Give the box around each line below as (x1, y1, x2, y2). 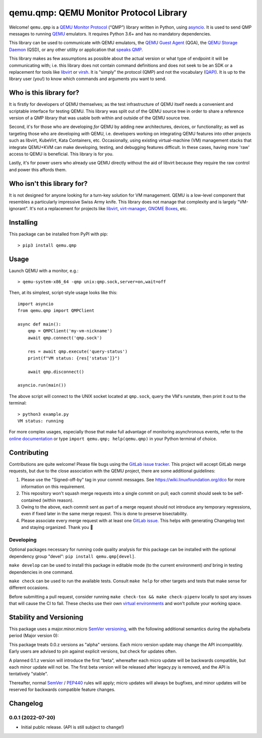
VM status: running (17, 418, 64, 424)
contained (21, 497, 41, 503)
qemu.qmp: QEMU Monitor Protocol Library (9, 7, 188, 18)
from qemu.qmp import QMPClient (17, 308, 95, 313)
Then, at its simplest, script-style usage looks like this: (9, 290, 117, 295)
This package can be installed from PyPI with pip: (9, 231, 108, 237)
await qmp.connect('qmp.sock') (27, 335, 102, 341)
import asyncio (17, 301, 54, 307)
